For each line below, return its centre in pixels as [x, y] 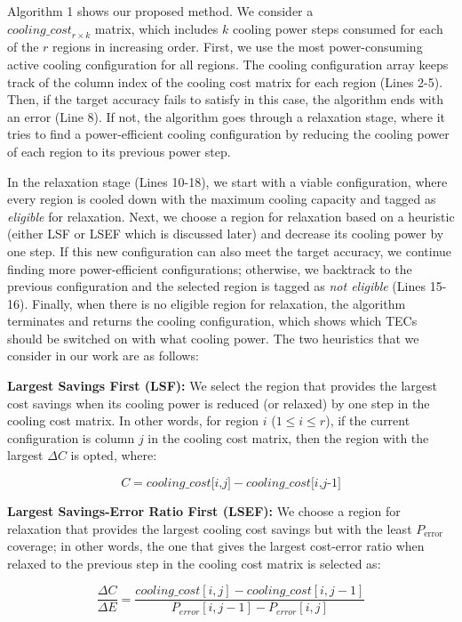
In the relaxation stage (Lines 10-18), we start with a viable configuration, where [227, 181]
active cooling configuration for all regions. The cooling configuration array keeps [228, 64]
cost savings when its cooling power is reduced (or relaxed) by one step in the [219, 403]
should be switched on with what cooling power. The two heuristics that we [213, 338]
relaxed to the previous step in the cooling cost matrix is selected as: [194, 563]
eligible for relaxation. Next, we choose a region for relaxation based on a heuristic [231, 216]
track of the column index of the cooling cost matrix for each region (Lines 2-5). [225, 81]
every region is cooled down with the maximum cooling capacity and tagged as [222, 199]
